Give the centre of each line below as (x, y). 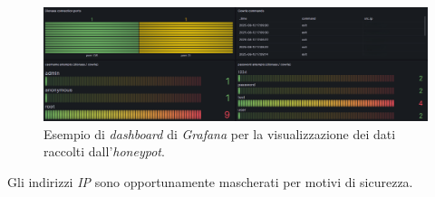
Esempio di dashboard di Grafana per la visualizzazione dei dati (220, 133)
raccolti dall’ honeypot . (104, 151)
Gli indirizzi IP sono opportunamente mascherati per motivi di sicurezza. (210, 182)
